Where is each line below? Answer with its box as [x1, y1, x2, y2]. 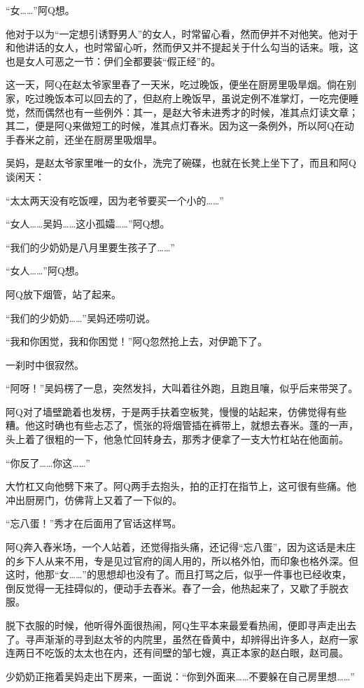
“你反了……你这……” [6, 455, 90, 470]
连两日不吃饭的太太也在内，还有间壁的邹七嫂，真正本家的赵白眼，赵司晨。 [6, 645, 349, 660]
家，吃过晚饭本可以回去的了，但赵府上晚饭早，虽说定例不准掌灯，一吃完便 [6, 90, 349, 105]
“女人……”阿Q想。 [6, 263, 85, 278]
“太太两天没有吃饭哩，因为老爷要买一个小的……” [6, 192, 224, 207]
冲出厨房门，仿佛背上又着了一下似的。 [6, 492, 182, 507]
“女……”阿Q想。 [6, 3, 75, 17]
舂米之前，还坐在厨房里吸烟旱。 [15, 132, 162, 146]
